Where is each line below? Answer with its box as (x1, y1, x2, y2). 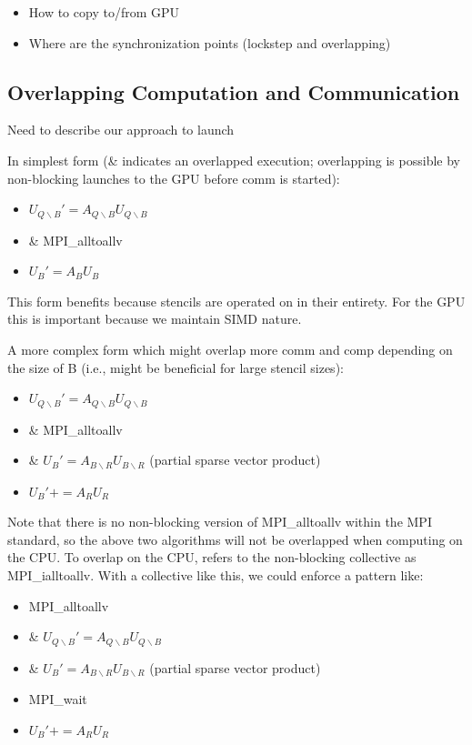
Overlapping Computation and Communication (7, 77, 460, 106)
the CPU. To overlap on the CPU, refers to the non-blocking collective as (7, 548, 417, 567)
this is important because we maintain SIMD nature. (7, 309, 302, 328)
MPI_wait (28, 690, 87, 709)
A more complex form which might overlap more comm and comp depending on (7, 340, 453, 358)
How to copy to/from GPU (28, 3, 180, 21)
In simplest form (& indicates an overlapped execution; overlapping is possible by (7, 150, 460, 169)
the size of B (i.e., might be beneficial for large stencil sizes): (7, 357, 344, 377)
